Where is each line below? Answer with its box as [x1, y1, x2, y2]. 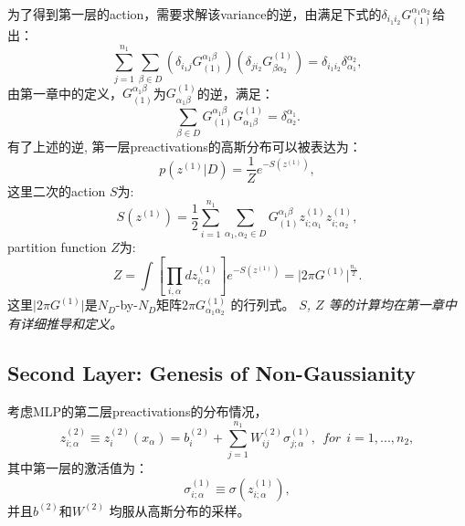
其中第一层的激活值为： [7, 458, 148, 478]
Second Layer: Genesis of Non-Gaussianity [7, 359, 417, 387]
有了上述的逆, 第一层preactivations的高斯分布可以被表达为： [7, 136, 362, 155]
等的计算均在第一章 [328, 295, 444, 314]
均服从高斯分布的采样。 [109, 500, 250, 520]
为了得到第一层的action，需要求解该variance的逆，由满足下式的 [7, 5, 382, 23]
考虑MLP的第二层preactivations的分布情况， [7, 402, 268, 421]
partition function [7, 237, 107, 257]
